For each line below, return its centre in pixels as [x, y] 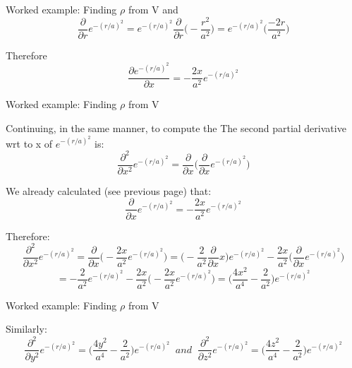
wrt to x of [29, 143]
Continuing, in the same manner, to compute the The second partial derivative [176, 128]
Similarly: [26, 329]
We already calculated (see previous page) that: [109, 190]
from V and [153, 9]
